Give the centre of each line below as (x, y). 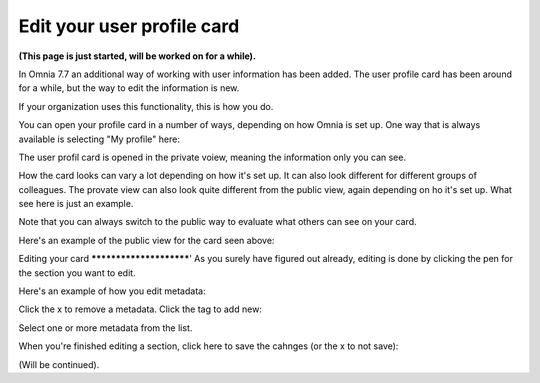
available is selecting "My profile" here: (99, 139)
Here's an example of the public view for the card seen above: (146, 240)
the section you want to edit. (77, 272)
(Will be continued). (59, 364)
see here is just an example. (76, 204)
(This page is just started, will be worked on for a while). (137, 56)
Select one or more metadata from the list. (105, 327)
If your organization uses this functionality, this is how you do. (146, 106)
